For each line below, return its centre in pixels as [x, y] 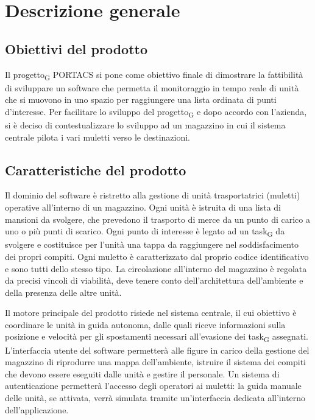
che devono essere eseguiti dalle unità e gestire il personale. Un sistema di [142, 373]
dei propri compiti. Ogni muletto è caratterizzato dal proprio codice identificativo [157, 256]
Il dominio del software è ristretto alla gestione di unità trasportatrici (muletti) [153, 195]
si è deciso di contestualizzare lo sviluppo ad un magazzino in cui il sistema [145, 125]
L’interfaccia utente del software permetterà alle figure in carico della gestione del [157, 350]
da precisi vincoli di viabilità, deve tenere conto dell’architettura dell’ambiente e [154, 280]
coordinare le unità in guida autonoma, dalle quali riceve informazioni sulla [145, 324]
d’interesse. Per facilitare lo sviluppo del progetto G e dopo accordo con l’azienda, [156, 112]
